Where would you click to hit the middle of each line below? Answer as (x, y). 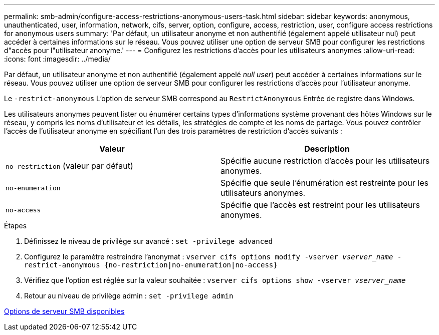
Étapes (16, 226)
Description (327, 149)
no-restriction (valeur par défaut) (69, 166)
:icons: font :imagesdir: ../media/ (57, 59)
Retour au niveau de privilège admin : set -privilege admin (129, 296)
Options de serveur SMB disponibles (64, 311)
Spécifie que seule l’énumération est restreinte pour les (324, 183)
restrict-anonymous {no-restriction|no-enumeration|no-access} (151, 265)
